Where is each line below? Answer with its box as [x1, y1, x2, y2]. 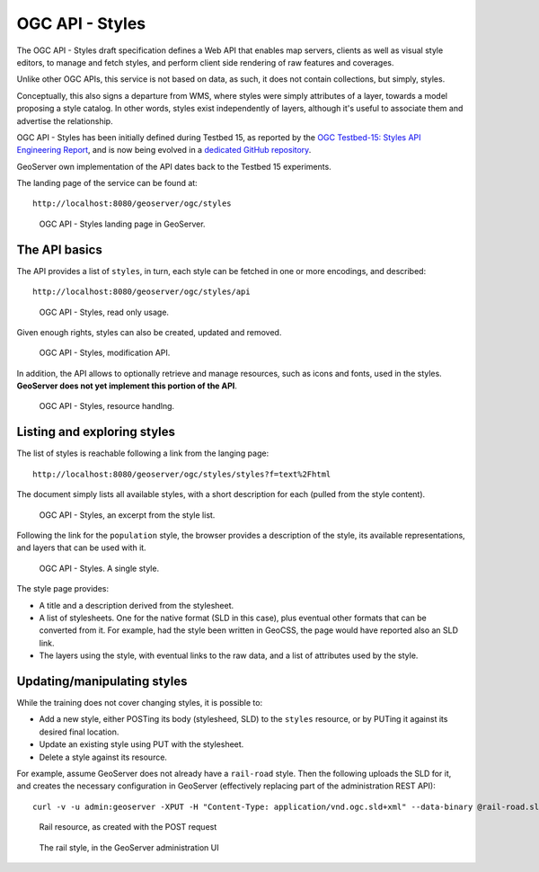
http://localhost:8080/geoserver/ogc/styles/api [32, 287, 251, 297]
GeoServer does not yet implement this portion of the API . [16, 380, 238, 391]
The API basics [16, 242, 102, 257]
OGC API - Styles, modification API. [39, 347, 171, 359]
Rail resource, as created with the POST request [39, 822, 217, 832]
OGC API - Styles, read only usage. [39, 307, 170, 317]
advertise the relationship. [16, 115, 113, 126]
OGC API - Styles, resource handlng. [39, 401, 175, 412]
